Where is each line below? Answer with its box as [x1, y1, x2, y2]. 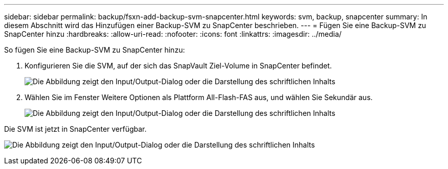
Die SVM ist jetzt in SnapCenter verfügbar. [4, 125, 147, 133]
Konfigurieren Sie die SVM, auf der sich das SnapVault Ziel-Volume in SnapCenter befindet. [25, 61, 332, 70]
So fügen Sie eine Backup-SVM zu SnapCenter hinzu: [4, 45, 185, 54]
